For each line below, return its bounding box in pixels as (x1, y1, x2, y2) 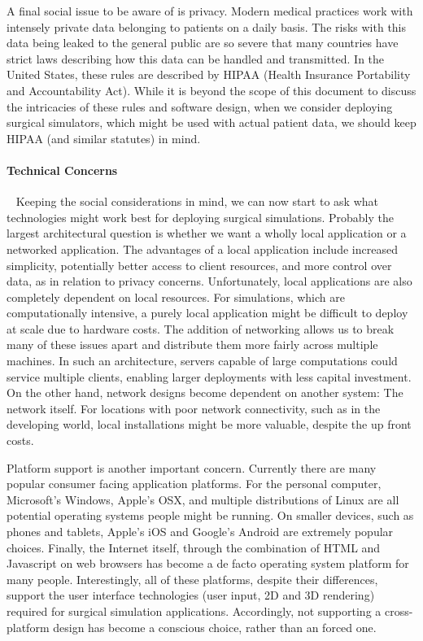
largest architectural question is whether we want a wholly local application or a (7, 225, 407, 242)
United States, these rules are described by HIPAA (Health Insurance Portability (7, 66, 411, 83)
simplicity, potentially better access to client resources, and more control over (7, 256, 392, 273)
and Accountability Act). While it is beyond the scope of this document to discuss (7, 81, 416, 98)
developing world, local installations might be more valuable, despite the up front (7, 416, 412, 433)
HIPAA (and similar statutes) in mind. (7, 129, 201, 146)
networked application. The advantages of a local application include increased (7, 240, 398, 257)
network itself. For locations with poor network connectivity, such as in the (7, 399, 381, 416)
